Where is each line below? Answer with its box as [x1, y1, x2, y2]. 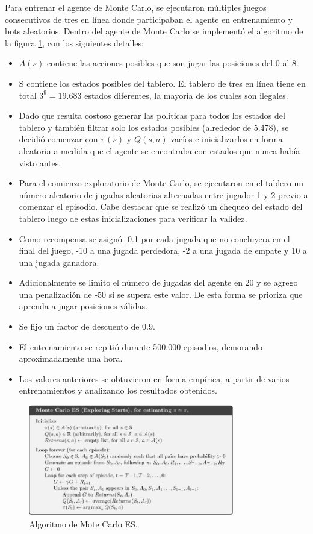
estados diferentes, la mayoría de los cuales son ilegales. [84, 89, 288, 101]
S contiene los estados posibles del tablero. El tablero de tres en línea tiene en [19, 77, 306, 89]
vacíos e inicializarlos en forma [170, 133, 283, 145]
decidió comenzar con [19, 133, 98, 145]
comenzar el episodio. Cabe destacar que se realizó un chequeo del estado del [19, 200, 303, 213]
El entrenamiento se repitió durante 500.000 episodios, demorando [19, 340, 263, 353]
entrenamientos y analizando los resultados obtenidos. [19, 384, 217, 397]
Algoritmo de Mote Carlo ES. [29, 517, 138, 530]
